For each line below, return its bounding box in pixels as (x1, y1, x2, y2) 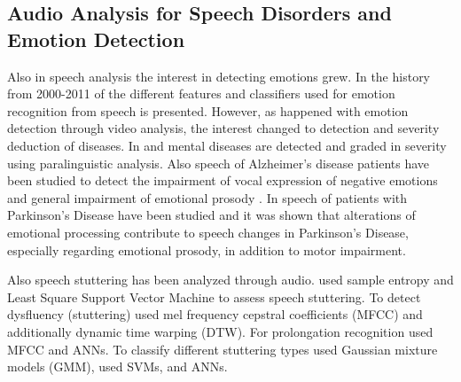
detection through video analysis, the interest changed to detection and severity (7, 119, 440, 137)
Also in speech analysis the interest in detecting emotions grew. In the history (7, 66, 431, 85)
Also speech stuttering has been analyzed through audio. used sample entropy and (7, 270, 454, 289)
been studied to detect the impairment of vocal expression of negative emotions (7, 171, 438, 190)
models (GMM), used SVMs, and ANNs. (7, 357, 228, 376)
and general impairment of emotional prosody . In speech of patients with (7, 188, 408, 207)
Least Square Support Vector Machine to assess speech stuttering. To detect (7, 287, 421, 306)
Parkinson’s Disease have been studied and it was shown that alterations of (7, 206, 416, 224)
